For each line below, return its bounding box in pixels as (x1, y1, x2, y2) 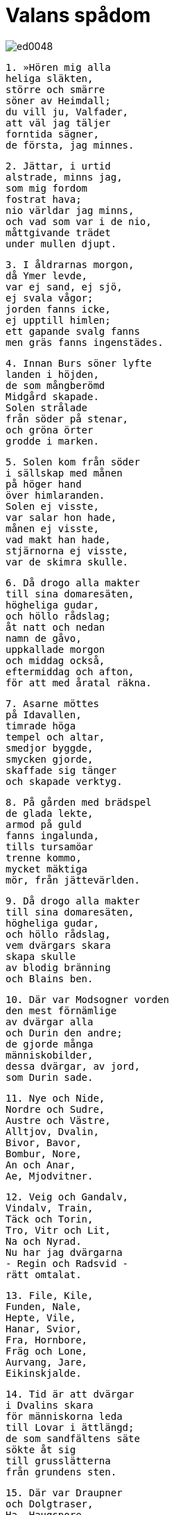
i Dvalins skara (6, 1399, 94, 1411)
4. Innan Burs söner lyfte (6, 357, 152, 369)
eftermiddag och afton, (6, 665, 134, 677)
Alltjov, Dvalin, (6, 1125, 99, 1137)
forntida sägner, (6, 128, 99, 140)
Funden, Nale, (6, 1300, 82, 1312)
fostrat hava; (6, 193, 82, 205)
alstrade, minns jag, (6, 171, 123, 183)
